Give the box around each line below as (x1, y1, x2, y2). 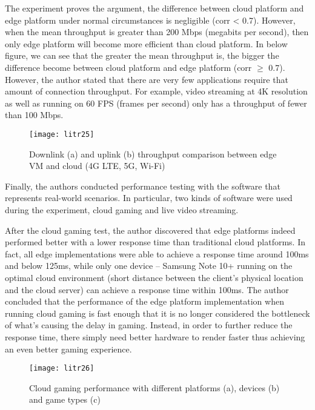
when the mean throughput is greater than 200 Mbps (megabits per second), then (5, 25, 309, 38)
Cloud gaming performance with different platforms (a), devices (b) (29, 381, 280, 394)
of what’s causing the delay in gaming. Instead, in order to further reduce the (5, 319, 293, 331)
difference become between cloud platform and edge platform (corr (5, 61, 252, 73)
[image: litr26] (29, 364, 94, 373)
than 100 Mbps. (5, 108, 64, 121)
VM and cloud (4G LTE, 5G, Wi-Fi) (29, 159, 165, 172)
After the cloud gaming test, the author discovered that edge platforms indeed (5, 223, 296, 236)
